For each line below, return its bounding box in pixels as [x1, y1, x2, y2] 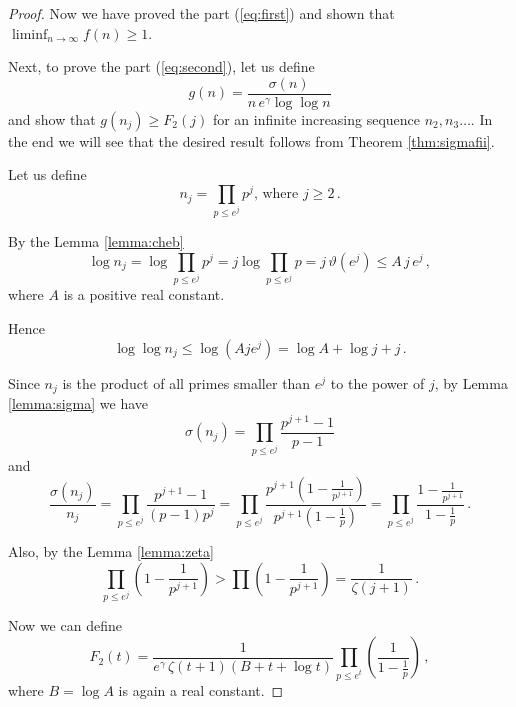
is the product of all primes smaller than [62, 372, 311, 393]
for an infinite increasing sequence [212, 108, 421, 129]
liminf [11, 27, 48, 42]
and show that [8, 108, 96, 129]
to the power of [330, 372, 425, 393]
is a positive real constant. [63, 284, 225, 305]
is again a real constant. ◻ [118, 679, 284, 700]
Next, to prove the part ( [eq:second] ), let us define [8, 56, 315, 77]
